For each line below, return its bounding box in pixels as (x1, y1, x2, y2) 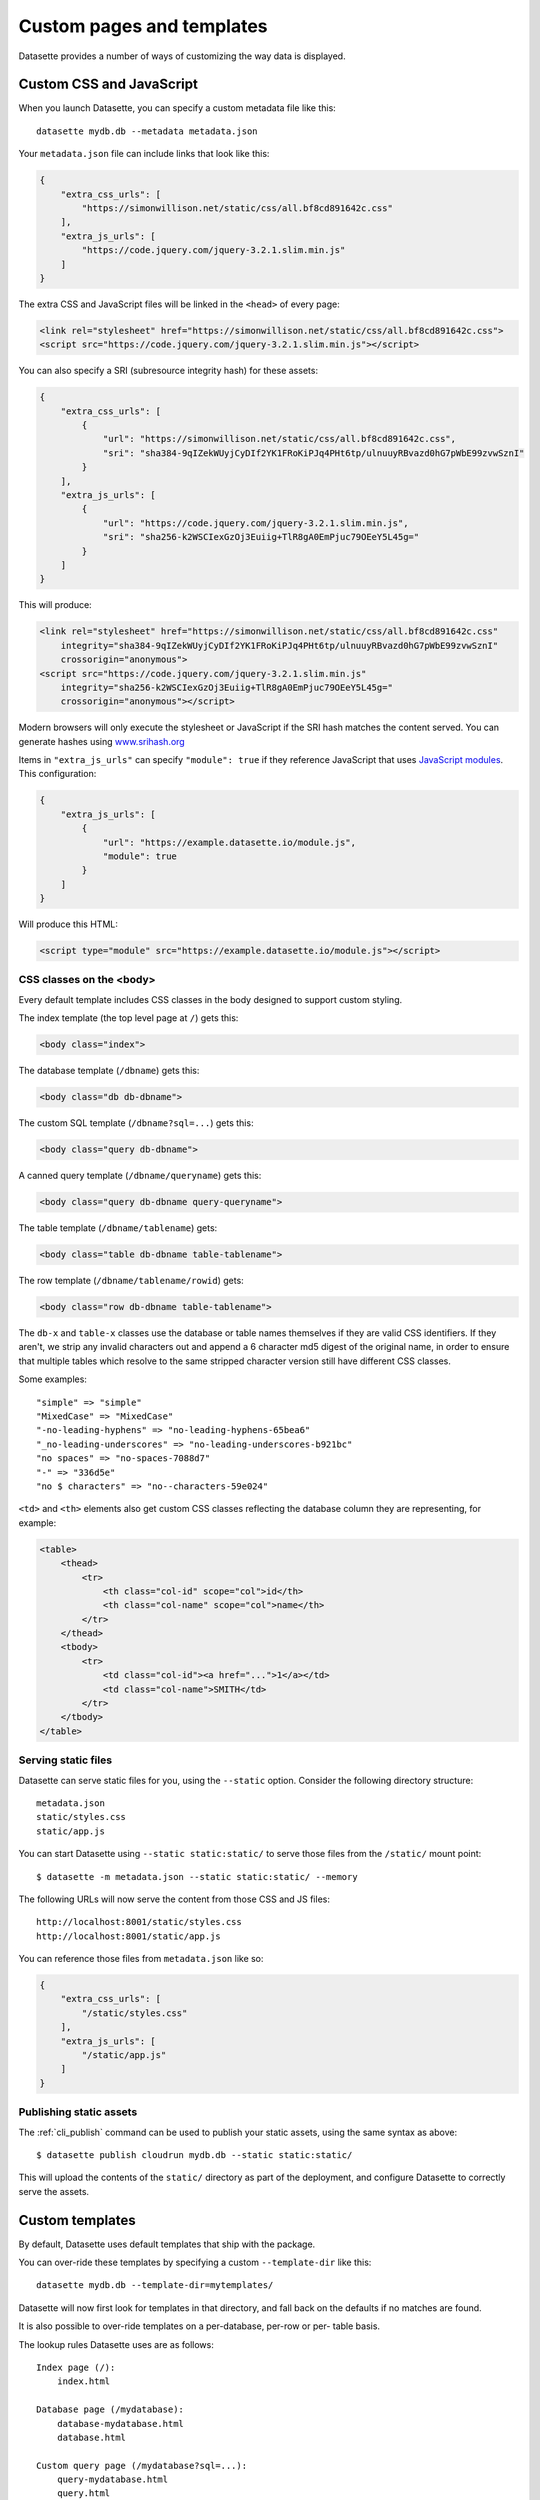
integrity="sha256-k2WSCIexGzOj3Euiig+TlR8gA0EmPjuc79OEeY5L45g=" (60, 681, 394, 693)
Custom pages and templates (18, 15, 269, 37)
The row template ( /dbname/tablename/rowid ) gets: (18, 1275, 244, 1287)
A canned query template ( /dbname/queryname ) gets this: (18, 1170, 262, 1182)
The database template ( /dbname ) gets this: (18, 1065, 200, 1077)
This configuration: (18, 768, 97, 780)
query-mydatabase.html (56, 2474, 169, 2485)
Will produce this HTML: (18, 918, 119, 930)
